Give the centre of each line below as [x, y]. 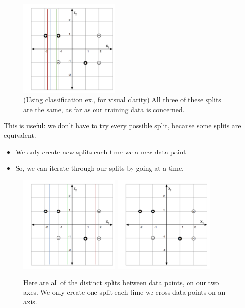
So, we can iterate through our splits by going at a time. [100, 168]
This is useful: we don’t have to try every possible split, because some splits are [122, 125]
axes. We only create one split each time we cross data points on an [124, 292]
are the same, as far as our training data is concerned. [104, 109]
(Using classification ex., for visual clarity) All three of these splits [122, 100]
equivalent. [20, 135]
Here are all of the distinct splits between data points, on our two [121, 282]
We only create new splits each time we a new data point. [102, 151]
